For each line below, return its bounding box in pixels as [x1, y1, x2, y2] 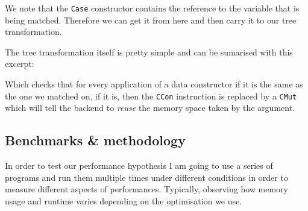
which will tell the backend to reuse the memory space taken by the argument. [5, 101, 295, 114]
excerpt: [5, 57, 34, 70]
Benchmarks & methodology [5, 131, 186, 150]
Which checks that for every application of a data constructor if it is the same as [5, 78, 303, 90]
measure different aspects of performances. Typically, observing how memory [5, 183, 288, 195]
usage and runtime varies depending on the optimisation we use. [5, 194, 242, 207]
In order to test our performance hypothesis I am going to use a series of [5, 159, 273, 172]
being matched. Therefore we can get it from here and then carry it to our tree [5, 13, 297, 26]
